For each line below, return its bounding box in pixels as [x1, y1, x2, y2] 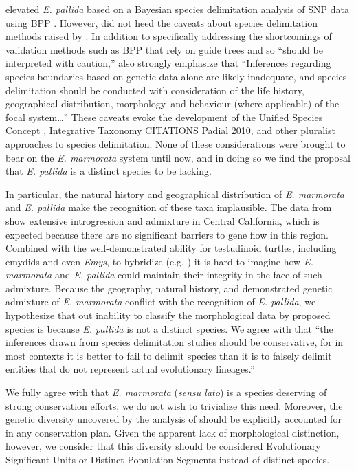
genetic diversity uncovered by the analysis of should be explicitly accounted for [5, 412, 342, 426]
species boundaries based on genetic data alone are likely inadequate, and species [5, 69, 347, 83]
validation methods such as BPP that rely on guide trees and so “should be [5, 42, 323, 56]
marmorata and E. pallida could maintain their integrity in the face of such [5, 267, 322, 282]
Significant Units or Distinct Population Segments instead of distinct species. [5, 452, 330, 466]
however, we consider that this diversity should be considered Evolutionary [5, 439, 321, 453]
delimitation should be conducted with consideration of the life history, [5, 83, 304, 97]
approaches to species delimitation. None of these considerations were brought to [5, 136, 346, 151]
